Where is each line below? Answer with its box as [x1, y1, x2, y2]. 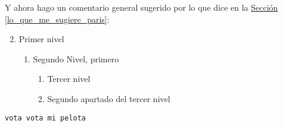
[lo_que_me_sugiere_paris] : [5, 12, 110, 25]
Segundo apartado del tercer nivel [47, 92, 170, 104]
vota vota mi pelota [5, 113, 86, 122]
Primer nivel [18, 33, 64, 45]
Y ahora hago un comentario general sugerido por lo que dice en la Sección [5, 1, 278, 13]
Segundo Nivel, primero [33, 52, 119, 65]
